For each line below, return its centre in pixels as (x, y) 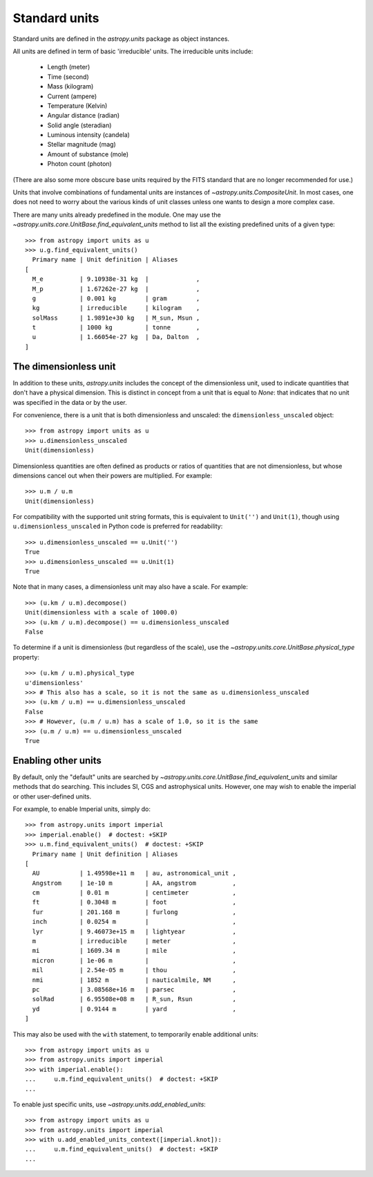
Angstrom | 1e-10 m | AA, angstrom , (134, 883)
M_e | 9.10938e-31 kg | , (116, 279)
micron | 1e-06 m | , (134, 960)
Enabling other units (57, 760)
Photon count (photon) (79, 164)
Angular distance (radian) (84, 116)
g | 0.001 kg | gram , (116, 298)
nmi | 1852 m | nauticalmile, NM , (134, 980)
